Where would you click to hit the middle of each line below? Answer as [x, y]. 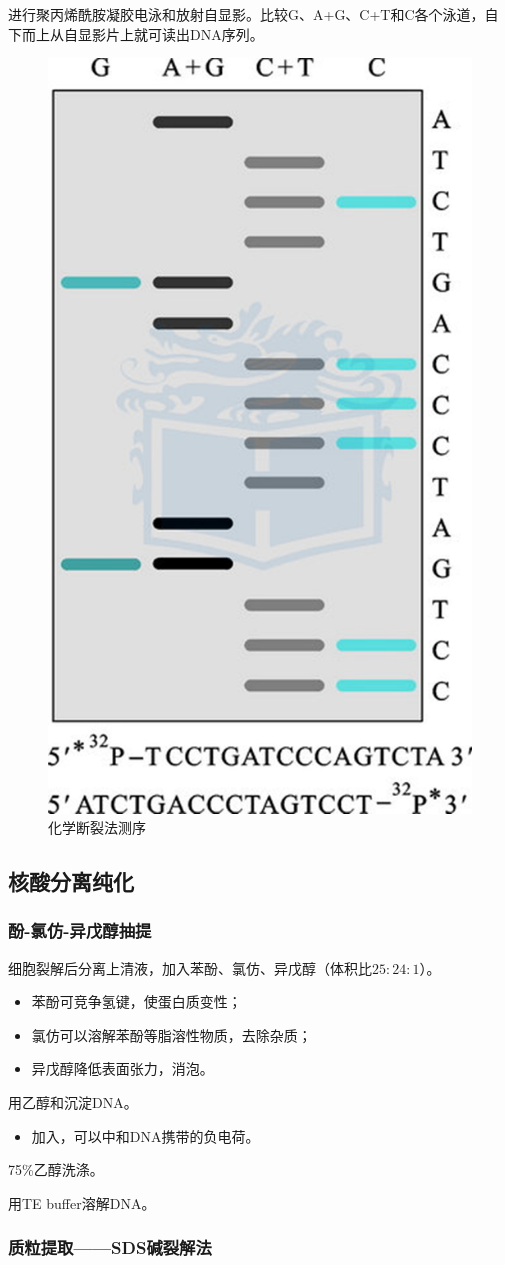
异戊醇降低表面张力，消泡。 [122, 1068]
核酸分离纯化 [71, 881]
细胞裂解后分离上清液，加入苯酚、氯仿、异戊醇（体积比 [190, 967]
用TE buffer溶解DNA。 [82, 1202]
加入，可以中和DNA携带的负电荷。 [145, 1135]
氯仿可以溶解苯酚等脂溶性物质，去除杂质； [171, 1034]
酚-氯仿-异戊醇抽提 [80, 930]
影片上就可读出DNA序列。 [177, 33]
